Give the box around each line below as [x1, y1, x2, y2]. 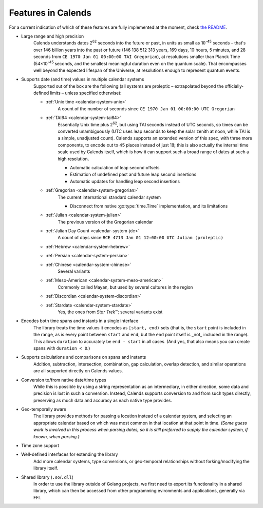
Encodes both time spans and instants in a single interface [21, 318, 139, 324]
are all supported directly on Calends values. [33, 368, 123, 374]
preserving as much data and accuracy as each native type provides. [33, 397, 172, 403]
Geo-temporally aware [21, 406, 67, 412]
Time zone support [21, 443, 59, 448]
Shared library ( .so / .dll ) [21, 474, 74, 480]
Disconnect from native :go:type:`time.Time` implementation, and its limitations [70, 203, 228, 209]
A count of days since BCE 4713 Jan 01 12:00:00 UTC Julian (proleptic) [57, 235, 224, 241]
